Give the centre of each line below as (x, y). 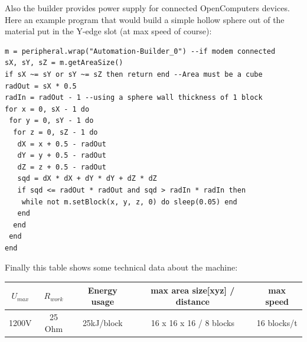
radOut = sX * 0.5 (41, 86)
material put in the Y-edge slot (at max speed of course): (108, 31)
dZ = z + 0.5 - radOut (62, 167)
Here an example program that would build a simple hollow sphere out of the (145, 19)
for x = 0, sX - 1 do (47, 109)
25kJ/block (102, 322)
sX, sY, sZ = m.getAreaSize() (64, 63)
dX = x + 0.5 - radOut (62, 144)
